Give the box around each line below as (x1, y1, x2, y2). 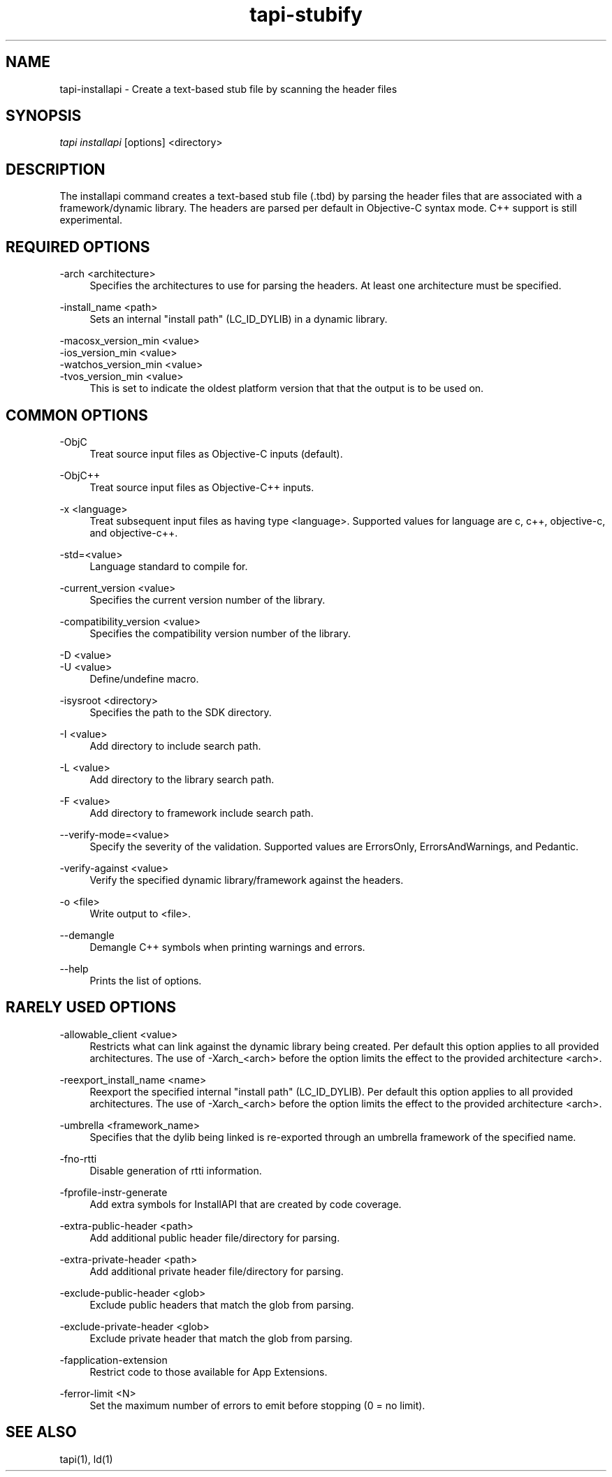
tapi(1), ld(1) (59, 1453, 113, 1465)
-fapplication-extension (59, 1353, 168, 1366)
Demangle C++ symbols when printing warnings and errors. (89, 940, 365, 953)
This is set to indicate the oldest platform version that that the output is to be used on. (89, 382, 484, 395)
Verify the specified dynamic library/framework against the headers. (89, 873, 404, 886)
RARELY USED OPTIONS (6, 998, 177, 1017)
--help (59, 962, 89, 975)
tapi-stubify (249, 3, 363, 27)
